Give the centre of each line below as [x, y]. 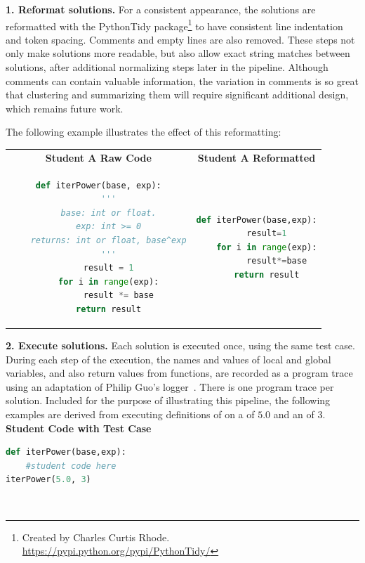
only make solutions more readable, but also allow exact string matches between [178, 53]
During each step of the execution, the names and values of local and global [168, 359]
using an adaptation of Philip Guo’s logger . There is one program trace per [170, 386]
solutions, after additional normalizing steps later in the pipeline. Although [167, 67]
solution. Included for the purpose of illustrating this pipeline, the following [168, 400]
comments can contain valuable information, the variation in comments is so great [182, 80]
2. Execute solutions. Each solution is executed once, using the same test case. [180, 345]
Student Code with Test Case [79, 428]
